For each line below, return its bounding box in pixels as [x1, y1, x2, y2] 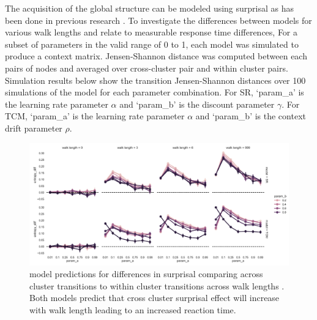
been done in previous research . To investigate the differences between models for [5, 13, 312, 26]
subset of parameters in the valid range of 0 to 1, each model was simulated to [5, 37, 299, 50]
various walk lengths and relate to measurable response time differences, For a [5, 26, 298, 39]
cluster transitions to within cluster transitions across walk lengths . [29, 279, 285, 292]
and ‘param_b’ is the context [195, 110, 306, 122]
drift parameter [5, 121, 62, 134]
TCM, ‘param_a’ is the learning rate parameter [5, 110, 185, 122]
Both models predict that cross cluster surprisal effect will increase [29, 291, 280, 304]
